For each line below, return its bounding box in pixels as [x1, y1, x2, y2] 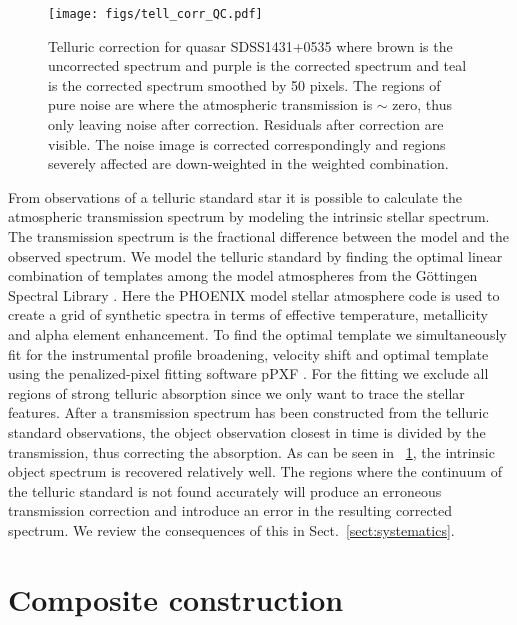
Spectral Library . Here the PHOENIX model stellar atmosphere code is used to [8, 284, 500, 305]
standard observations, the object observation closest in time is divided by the [8, 421, 486, 442]
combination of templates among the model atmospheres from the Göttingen [8, 265, 478, 286]
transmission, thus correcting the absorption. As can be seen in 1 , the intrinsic [8, 441, 495, 462]
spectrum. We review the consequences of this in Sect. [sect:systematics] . [8, 519, 455, 540]
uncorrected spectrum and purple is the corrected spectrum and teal [48, 55, 467, 76]
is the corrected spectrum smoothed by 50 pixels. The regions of [48, 74, 441, 95]
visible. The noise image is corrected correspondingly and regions [48, 133, 446, 154]
